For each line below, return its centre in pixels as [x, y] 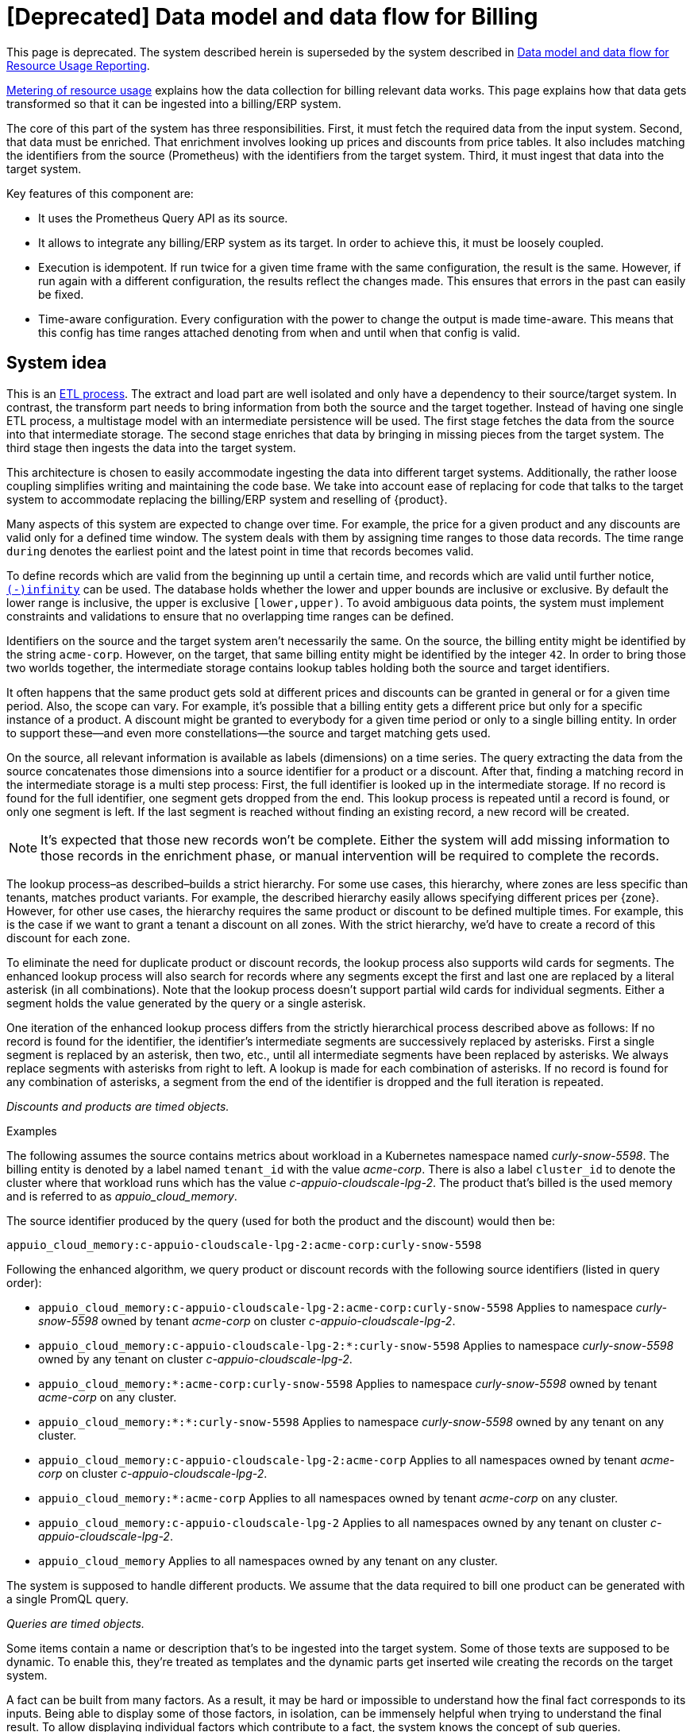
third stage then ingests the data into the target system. [151, 447]
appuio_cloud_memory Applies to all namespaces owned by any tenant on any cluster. [268, 1560]
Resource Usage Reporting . [78, 65]
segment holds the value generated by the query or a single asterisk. [186, 1003]
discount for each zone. [68, 938]
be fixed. [61, 294]
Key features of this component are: [100, 193]
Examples [32, 1131]
